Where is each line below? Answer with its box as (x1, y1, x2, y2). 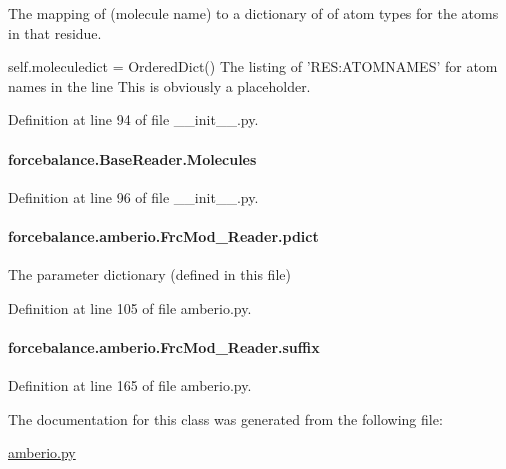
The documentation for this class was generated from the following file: (8, 408, 443, 429)
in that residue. (8, 22, 102, 43)
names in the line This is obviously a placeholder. (8, 75, 311, 96)
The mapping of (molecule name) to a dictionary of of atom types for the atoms (8, 3, 499, 23)
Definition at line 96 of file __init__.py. (8, 186, 259, 207)
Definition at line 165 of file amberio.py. (8, 375, 252, 396)
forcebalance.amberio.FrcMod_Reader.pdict (8, 225, 319, 246)
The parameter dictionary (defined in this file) (8, 264, 291, 285)
